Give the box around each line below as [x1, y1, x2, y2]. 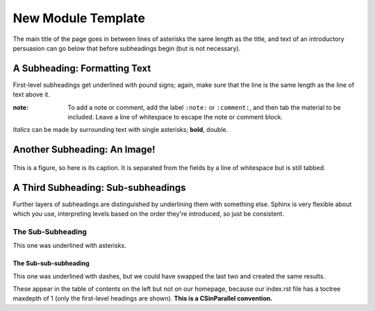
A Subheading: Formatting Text [12, 62, 151, 74]
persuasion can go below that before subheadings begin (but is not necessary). [12, 44, 241, 52]
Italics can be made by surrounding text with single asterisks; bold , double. [12, 126, 228, 134]
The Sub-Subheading [12, 226, 87, 236]
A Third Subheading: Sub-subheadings [12, 181, 186, 194]
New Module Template [12, 10, 146, 26]
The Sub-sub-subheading [12, 259, 90, 267]
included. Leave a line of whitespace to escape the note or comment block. [67, 113, 283, 121]
